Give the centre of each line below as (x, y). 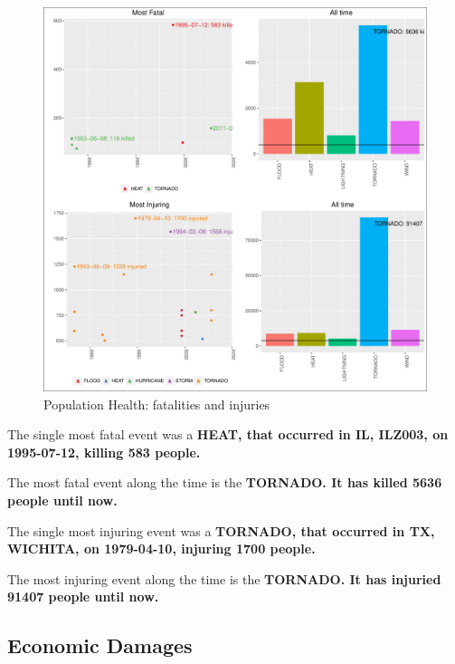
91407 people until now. (83, 597)
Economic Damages (100, 645)
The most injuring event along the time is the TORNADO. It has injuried (224, 578)
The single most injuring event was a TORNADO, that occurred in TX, (221, 530)
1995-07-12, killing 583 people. (104, 452)
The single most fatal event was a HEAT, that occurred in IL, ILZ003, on (228, 434)
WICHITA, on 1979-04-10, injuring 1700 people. (161, 549)
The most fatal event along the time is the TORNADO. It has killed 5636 (225, 482)
